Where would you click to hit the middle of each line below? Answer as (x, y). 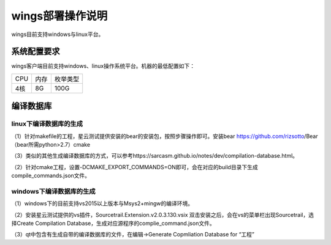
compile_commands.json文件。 (51, 176)
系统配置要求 (36, 52)
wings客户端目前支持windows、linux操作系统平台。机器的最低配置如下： (103, 66)
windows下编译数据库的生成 (53, 191)
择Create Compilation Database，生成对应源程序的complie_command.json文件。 (113, 224)
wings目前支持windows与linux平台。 (58, 34)
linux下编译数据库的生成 (47, 124)
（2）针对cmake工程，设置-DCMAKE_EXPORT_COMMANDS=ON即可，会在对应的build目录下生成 (135, 167)
